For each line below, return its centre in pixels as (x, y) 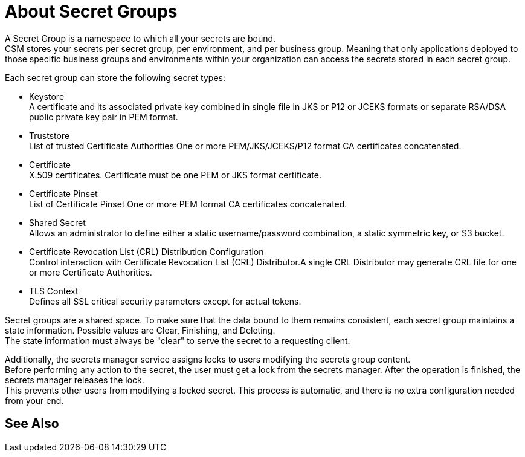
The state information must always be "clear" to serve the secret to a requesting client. (178, 340)
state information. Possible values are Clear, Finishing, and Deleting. (140, 330)
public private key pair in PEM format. (104, 117)
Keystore (47, 96)
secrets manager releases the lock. (75, 380)
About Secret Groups (91, 11)
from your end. (34, 400)
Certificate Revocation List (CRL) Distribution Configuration (147, 251)
